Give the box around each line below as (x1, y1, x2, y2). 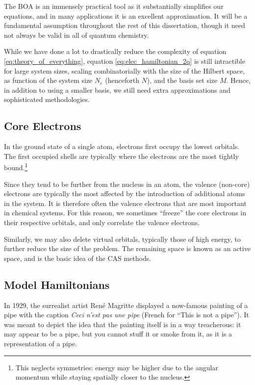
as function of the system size (4, 75, 93, 85)
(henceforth (105, 75, 139, 85)
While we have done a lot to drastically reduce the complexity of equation (4, 46, 227, 56)
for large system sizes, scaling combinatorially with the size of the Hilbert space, (4, 65, 245, 76)
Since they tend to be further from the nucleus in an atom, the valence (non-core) (4, 179, 250, 189)
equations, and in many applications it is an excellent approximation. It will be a (4, 10, 248, 21)
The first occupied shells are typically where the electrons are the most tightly (4, 151, 239, 161)
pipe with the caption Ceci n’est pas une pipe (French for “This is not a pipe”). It (4, 309, 249, 320)
